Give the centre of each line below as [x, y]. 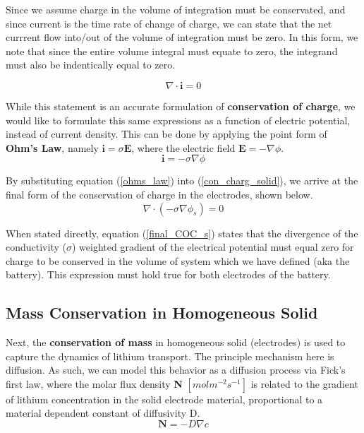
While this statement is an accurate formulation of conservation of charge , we [181, 106]
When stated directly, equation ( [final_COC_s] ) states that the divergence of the [182, 233]
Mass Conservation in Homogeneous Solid [162, 313]
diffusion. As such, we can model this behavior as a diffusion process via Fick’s [176, 370]
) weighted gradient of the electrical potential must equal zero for [213, 247]
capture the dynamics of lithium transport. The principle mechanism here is [170, 356]
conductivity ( [36, 247]
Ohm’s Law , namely [52, 147]
